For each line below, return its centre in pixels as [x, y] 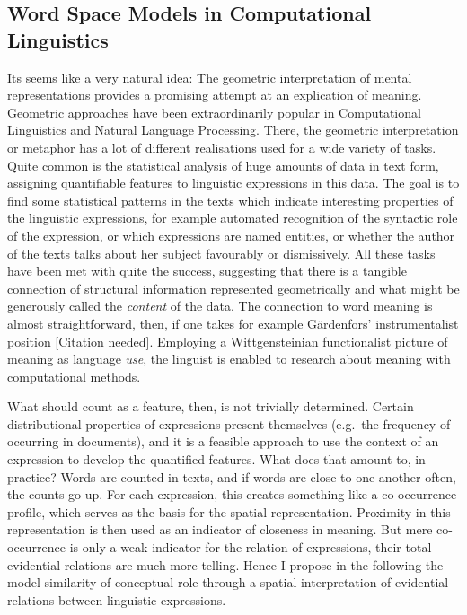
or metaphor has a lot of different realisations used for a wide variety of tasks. [222, 147]
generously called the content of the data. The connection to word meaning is [220, 306]
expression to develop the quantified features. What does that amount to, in [216, 459]
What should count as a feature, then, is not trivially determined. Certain [211, 406]
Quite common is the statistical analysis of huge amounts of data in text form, [223, 165]
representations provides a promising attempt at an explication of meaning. [215, 95]
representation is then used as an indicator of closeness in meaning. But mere [220, 529]
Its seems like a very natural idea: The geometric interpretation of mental [210, 77]
